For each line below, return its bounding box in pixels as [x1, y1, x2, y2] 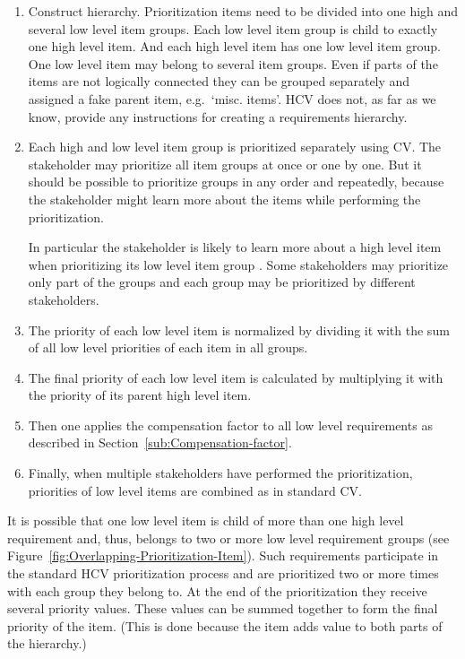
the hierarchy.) [7, 634, 87, 653]
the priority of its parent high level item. [28, 386, 252, 404]
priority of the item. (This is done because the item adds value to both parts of [7, 616, 443, 635]
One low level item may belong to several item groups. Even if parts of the [28, 54, 438, 73]
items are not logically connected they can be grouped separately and [28, 72, 410, 91]
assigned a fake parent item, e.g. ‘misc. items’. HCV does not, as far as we [28, 89, 436, 108]
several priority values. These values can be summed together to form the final [7, 599, 438, 618]
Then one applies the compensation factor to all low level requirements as [28, 415, 433, 434]
